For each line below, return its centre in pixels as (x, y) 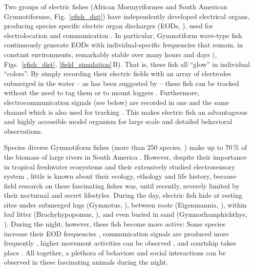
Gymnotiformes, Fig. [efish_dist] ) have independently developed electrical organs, (127, 16)
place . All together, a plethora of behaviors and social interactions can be (115, 252)
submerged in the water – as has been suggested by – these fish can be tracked (122, 83)
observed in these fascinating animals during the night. (86, 262)
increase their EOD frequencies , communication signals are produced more (116, 233)
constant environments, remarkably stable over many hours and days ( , (110, 54)
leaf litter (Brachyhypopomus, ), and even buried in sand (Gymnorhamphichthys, (126, 214)
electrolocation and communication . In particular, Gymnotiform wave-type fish (123, 35)
